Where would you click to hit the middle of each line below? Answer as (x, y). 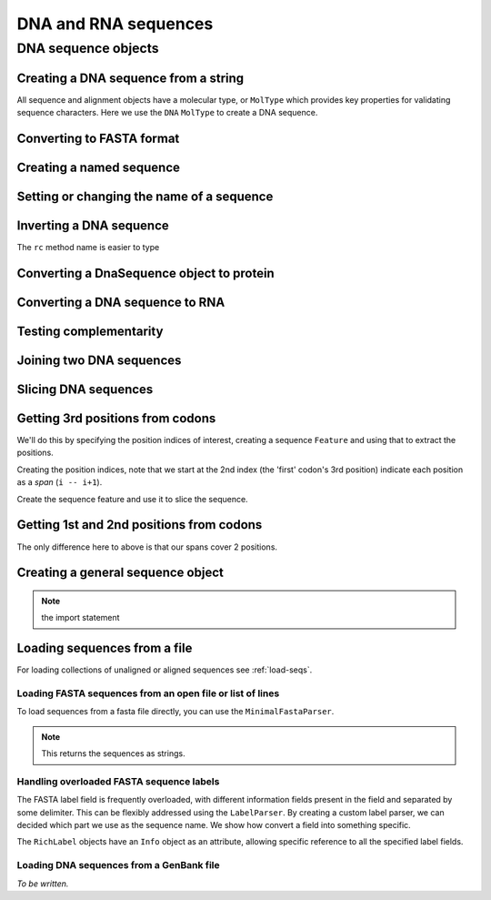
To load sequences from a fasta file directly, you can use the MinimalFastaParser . (175, 712)
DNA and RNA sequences (115, 24)
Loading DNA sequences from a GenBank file (118, 865)
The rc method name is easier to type (88, 248)
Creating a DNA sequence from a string (130, 78)
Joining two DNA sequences (99, 360)
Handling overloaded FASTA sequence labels (118, 781)
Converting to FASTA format (98, 138)
